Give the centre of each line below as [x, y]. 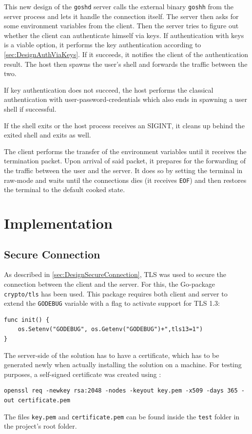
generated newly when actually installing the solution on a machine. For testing [123, 365]
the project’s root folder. [40, 426]
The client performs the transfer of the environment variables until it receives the [125, 151]
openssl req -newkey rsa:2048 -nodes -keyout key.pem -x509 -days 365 [121, 391]
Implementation [58, 223]
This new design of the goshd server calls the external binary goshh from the [119, 6]
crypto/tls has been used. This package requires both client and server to [116, 293]
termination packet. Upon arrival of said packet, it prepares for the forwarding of [125, 161]
